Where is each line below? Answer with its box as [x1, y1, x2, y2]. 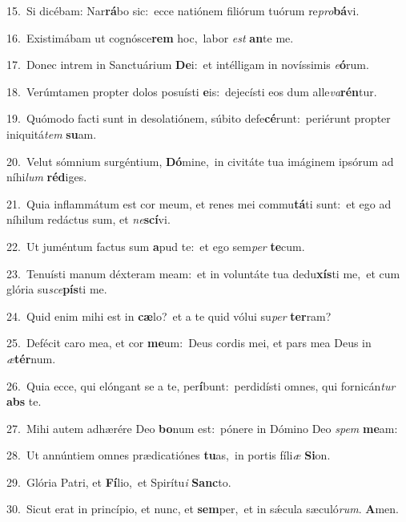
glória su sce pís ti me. [6, 281, 107, 297]
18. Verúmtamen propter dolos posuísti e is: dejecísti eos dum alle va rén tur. [6, 83, 377, 99]
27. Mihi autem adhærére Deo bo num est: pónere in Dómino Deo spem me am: [6, 419, 398, 436]
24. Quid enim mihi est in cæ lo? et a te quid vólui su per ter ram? [6, 307, 332, 324]
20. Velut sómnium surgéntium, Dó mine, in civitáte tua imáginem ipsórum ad [6, 152, 394, 169]
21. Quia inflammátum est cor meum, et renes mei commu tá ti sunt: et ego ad [6, 195, 392, 212]
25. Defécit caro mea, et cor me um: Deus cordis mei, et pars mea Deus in [6, 334, 372, 351]
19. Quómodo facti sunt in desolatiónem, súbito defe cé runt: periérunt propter [6, 110, 391, 127]
